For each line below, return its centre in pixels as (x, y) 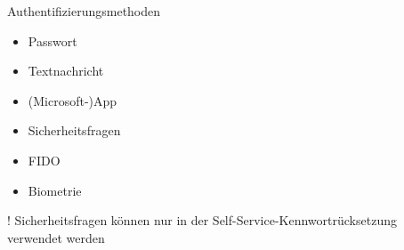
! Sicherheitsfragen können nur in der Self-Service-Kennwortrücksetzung (202, 220)
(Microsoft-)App (73, 100)
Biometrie (55, 190)
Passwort (53, 40)
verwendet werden (56, 237)
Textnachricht (66, 71)
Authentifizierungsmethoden (84, 11)
